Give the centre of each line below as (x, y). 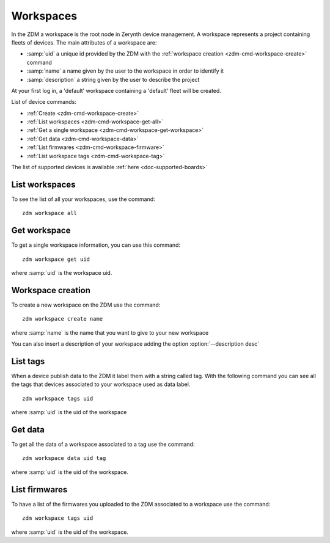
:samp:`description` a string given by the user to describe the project (113, 79)
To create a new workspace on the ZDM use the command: (86, 305)
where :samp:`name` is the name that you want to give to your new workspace (110, 332)
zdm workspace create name (63, 319)
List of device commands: (44, 102)
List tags (28, 361)
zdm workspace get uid (56, 259)
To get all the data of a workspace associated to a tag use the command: (103, 444)
